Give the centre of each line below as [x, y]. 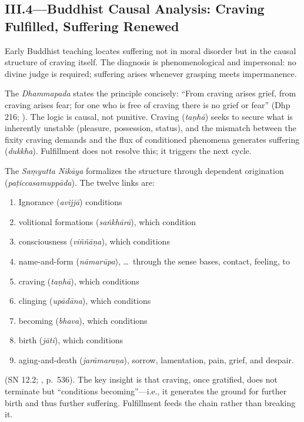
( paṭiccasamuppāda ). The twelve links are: [80, 182]
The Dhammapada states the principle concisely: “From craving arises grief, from [151, 93]
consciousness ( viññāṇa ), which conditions [94, 241]
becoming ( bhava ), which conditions [83, 320]
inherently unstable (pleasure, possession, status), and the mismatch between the [151, 128]
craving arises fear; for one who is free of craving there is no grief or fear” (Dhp [148, 104]
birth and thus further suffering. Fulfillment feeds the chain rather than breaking [150, 402]
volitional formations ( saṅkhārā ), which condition [107, 221]
